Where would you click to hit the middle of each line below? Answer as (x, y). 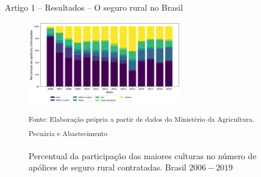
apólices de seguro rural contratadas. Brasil (108, 167)
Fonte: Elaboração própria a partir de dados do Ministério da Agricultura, (142, 119)
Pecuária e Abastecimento (68, 133)
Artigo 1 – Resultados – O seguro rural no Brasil (94, 7)
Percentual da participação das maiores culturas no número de (143, 155)
